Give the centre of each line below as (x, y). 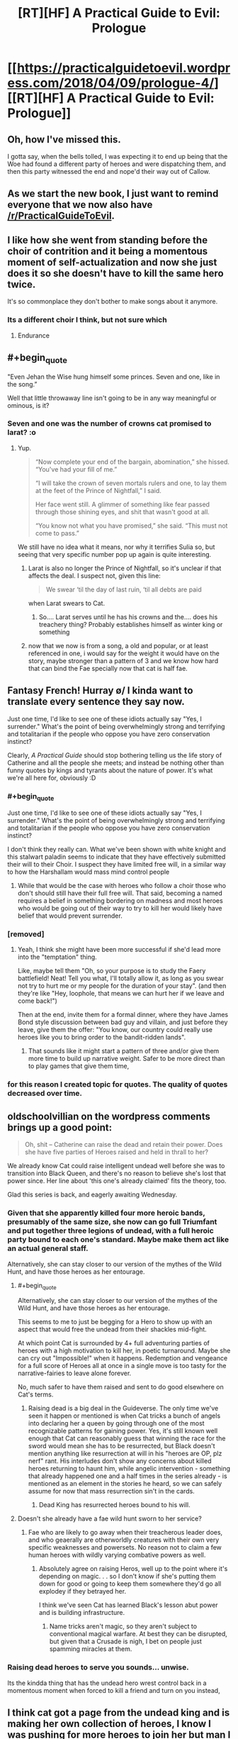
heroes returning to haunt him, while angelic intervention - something (129, 1469)
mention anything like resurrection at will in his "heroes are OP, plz (125, 1454)
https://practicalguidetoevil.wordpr (124, 68)
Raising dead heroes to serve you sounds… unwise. (98, 1667)
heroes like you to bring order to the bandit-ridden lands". (102, 1038)
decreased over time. (45, 1094)
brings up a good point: (59, 1127)
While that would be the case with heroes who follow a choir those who (122, 886)
